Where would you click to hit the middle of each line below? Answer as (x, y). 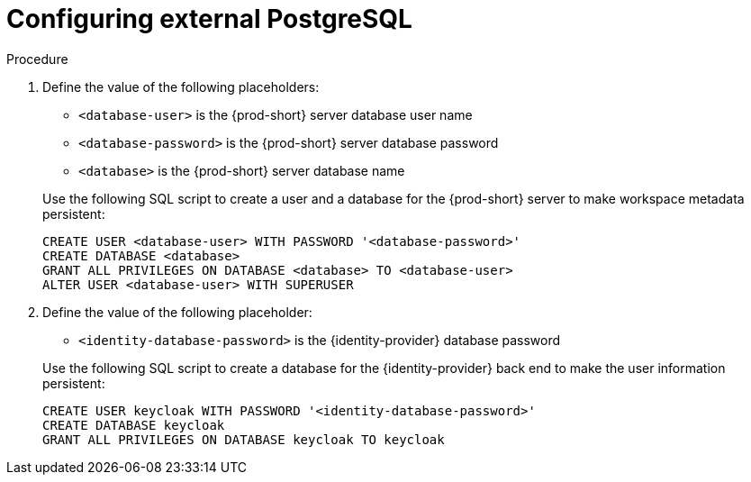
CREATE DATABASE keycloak (134, 425)
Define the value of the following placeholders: (181, 86)
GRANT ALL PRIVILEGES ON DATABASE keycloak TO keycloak (244, 439)
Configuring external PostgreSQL (209, 19)
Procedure (37, 59)
